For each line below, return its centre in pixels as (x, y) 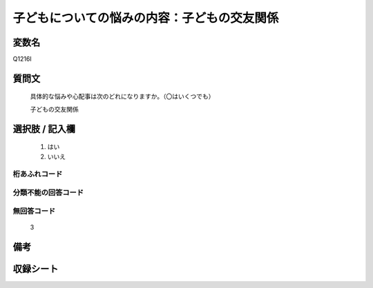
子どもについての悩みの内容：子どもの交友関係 (146, 18)
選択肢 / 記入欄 (44, 128)
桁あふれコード (38, 174)
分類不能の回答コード (48, 192)
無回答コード (34, 211)
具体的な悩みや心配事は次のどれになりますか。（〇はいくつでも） (122, 96)
